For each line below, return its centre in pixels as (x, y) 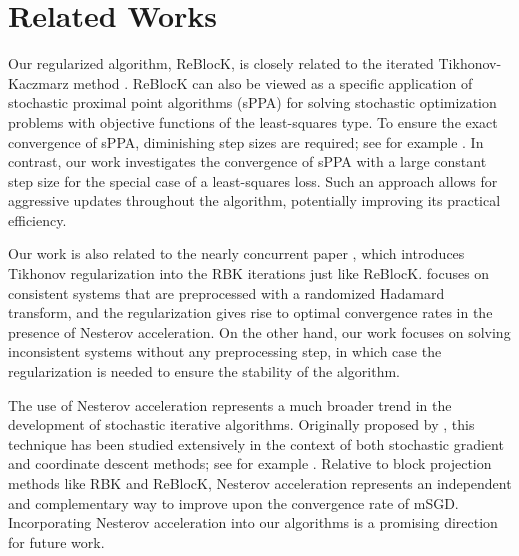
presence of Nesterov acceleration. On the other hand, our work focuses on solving (259, 331)
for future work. (56, 541)
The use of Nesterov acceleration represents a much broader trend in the (230, 404)
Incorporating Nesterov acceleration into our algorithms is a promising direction (253, 522)
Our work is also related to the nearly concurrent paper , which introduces (236, 253)
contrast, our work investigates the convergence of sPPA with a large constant (247, 161)
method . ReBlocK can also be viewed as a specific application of (273, 82)
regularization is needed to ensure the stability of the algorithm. (204, 371)
